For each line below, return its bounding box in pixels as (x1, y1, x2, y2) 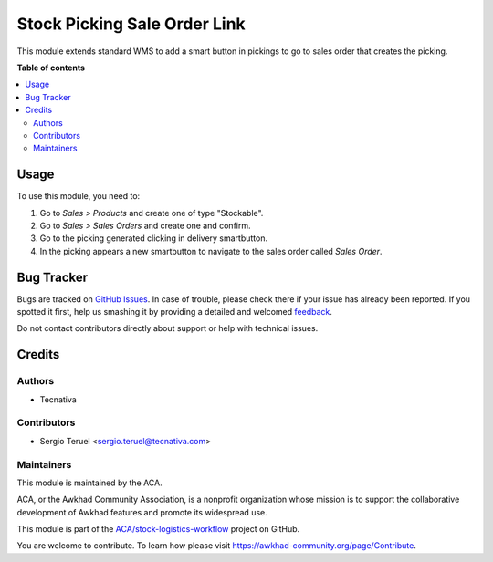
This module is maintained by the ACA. (16, 477, 163, 488)
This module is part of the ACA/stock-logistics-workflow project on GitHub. (16, 524, 300, 535)
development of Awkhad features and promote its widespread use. (16, 506, 268, 517)
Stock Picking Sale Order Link (16, 14, 246, 34)
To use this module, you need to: (16, 191, 141, 202)
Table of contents (16, 62, 86, 73)
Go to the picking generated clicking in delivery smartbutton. (39, 233, 268, 244)
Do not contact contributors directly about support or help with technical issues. (16, 323, 319, 334)
